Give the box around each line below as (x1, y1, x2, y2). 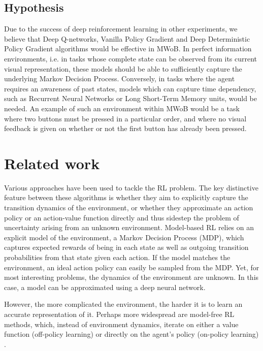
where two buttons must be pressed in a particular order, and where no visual (4, 113, 247, 123)
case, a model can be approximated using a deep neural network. (4, 281, 206, 292)
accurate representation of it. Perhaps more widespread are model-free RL (4, 308, 235, 319)
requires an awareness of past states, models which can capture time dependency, (4, 83, 256, 93)
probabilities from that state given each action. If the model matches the (4, 252, 231, 263)
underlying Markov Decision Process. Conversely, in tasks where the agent (4, 73, 235, 84)
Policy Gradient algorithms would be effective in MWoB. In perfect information (4, 43, 252, 54)
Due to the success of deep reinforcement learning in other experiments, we (4, 23, 238, 34)
